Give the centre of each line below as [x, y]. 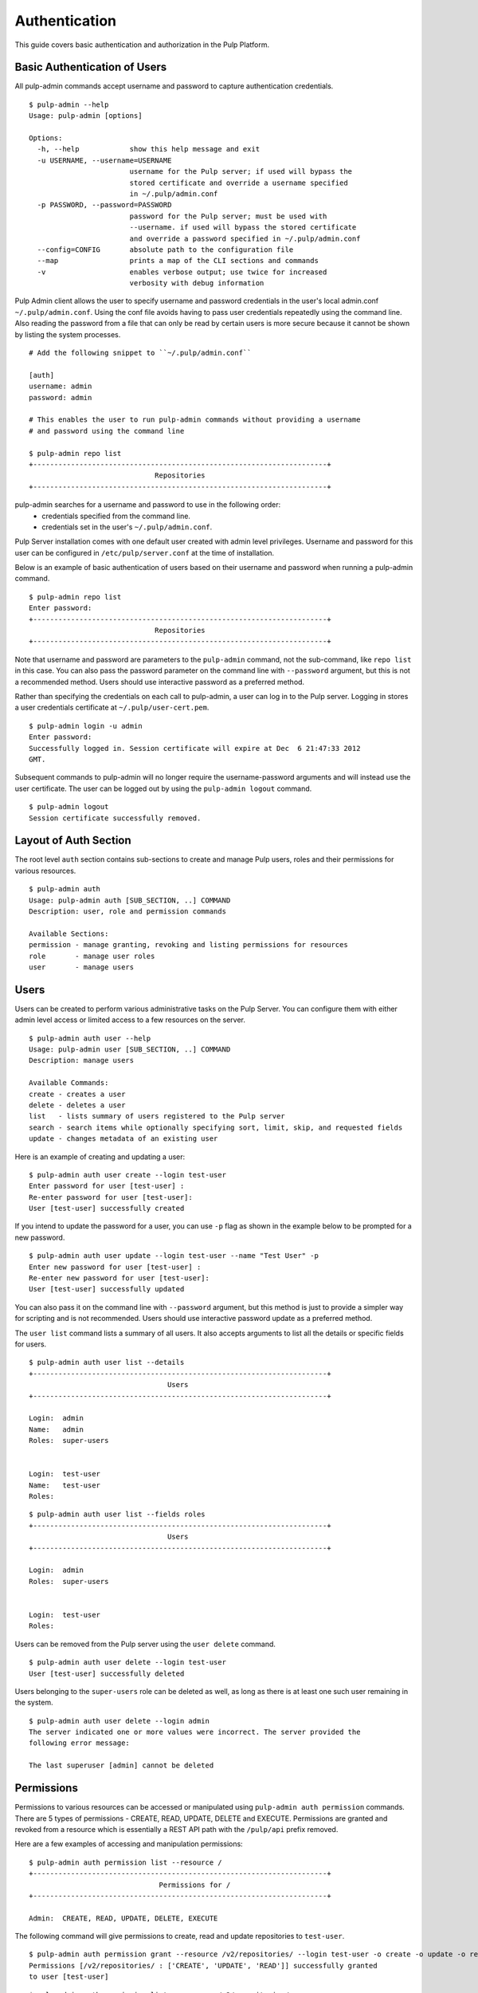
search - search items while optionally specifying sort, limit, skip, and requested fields [216, 1127]
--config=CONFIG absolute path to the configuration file [165, 250]
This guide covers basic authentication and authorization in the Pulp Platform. [142, 45]
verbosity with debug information [197, 283]
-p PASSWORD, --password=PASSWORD [104, 205]
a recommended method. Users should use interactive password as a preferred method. [160, 682]
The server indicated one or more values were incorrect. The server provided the [195, 1732]
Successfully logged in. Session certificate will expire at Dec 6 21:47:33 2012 [195, 748]
